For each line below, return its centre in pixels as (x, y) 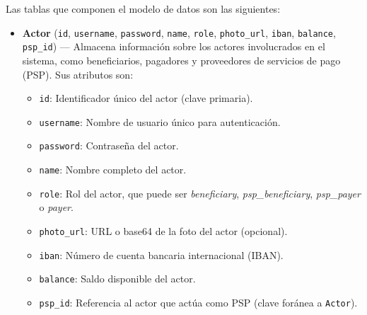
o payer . (56, 207)
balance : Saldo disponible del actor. (117, 279)
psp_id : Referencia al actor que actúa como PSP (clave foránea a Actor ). (198, 302)
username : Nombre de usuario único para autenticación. (160, 121)
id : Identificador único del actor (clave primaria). (146, 98)
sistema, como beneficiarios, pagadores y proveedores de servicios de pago (181, 60)
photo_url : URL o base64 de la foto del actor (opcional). (163, 230)
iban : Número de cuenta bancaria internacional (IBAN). (161, 254)
